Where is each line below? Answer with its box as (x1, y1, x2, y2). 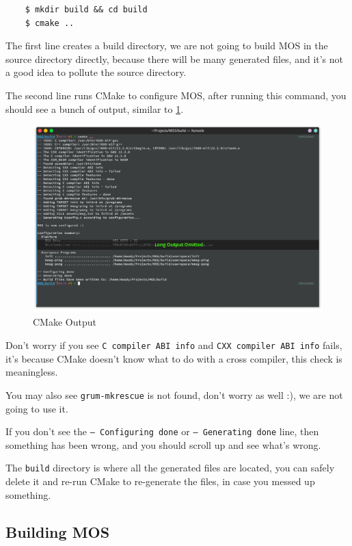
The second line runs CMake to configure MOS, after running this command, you (5, 88, 347, 102)
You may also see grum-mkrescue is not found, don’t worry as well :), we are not (5, 387, 343, 402)
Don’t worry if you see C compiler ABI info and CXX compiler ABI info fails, (5, 338, 342, 352)
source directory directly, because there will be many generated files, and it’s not (5, 51, 344, 66)
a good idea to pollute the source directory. (5, 65, 187, 79)
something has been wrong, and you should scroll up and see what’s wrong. (5, 437, 321, 452)
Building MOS (5, 521, 110, 542)
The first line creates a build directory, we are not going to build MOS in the (5, 38, 328, 53)
